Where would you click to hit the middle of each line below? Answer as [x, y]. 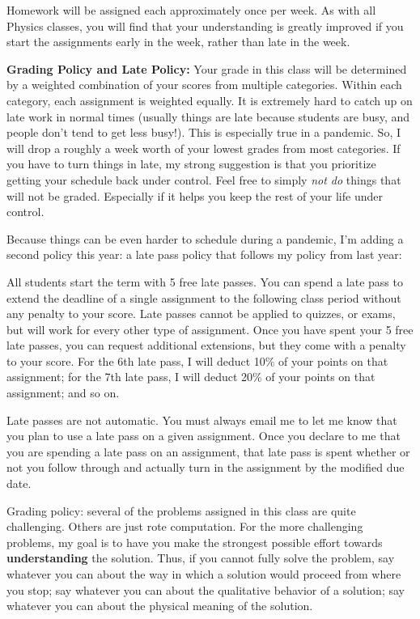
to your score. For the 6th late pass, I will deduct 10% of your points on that [197, 360]
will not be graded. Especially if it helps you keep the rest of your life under [195, 195]
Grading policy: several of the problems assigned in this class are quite [181, 510]
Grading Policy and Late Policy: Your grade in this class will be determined [207, 68]
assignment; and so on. [63, 393]
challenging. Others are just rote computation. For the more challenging [185, 526]
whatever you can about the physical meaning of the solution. [160, 606]
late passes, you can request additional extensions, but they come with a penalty [206, 345]
